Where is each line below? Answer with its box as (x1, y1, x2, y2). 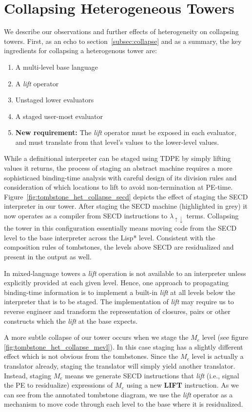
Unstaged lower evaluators (15, 95, 94, 105)
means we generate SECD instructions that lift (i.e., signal (65, 370, 239, 380)
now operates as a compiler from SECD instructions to (4, 211, 168, 221)
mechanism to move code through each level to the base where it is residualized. (4, 399, 243, 409)
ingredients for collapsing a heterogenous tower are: (4, 45, 157, 56)
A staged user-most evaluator (15, 111, 103, 121)
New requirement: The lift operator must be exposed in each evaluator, (15, 127, 236, 137)
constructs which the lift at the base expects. (4, 315, 138, 326)
